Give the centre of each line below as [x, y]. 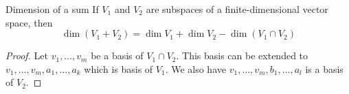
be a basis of [117, 56]
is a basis [324, 68]
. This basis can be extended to [242, 56]
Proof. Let [27, 56]
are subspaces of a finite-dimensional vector [237, 9]
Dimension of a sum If [52, 9]
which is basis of [119, 68]
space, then [29, 22]
